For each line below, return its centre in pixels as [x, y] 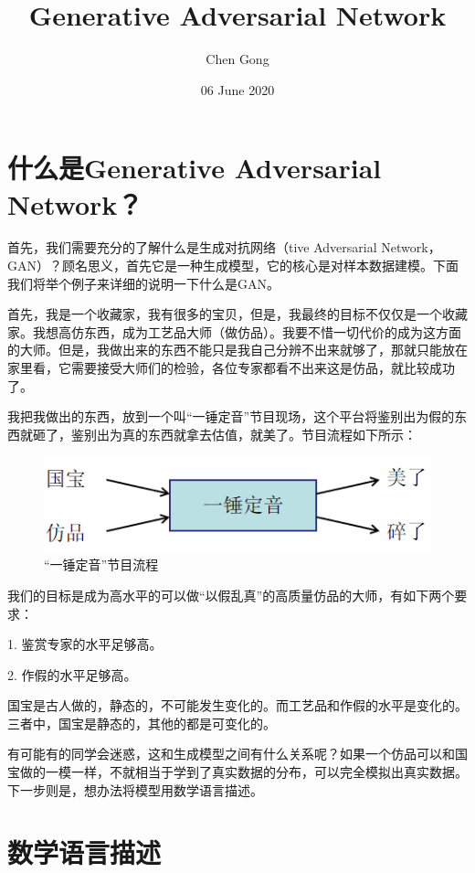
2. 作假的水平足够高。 [72, 674]
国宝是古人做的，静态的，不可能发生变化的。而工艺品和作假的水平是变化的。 [237, 705]
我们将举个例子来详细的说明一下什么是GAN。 [143, 283]
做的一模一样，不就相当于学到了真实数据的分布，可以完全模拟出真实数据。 [243, 772]
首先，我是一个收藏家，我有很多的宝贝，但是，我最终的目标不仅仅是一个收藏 [237, 314]
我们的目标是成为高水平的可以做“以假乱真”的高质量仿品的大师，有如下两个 [231, 595]
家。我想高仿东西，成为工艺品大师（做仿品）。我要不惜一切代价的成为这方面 [234, 331]
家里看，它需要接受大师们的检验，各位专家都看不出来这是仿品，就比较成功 [231, 367]
